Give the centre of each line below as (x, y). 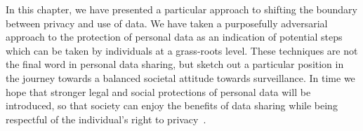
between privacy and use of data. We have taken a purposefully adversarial (167, 23)
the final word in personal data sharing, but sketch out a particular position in (175, 64)
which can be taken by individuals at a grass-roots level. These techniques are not (182, 50)
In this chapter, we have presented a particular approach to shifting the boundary (182, 9)
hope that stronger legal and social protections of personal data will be (158, 91)
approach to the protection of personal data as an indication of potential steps (174, 37)
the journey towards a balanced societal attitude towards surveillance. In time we (180, 77)
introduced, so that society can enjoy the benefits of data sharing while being (172, 105)
